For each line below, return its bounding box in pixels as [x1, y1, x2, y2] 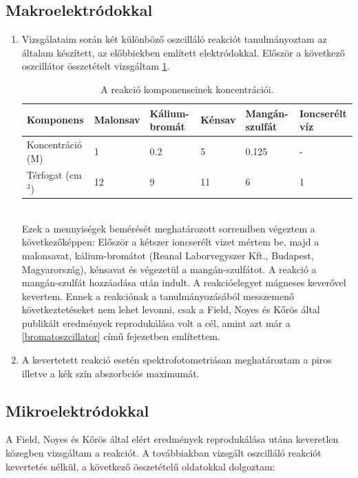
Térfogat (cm [26, 168, 82, 182]
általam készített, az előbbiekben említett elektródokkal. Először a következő [21, 45, 345, 59]
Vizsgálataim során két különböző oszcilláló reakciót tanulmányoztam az [21, 32, 327, 46]
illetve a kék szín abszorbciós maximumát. [21, 366, 200, 380]
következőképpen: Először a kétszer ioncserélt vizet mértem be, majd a [21, 235, 319, 249]
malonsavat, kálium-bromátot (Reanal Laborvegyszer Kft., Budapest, [21, 248, 314, 262]
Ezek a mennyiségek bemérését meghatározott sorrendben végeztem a [21, 221, 315, 235]
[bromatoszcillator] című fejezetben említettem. [21, 329, 220, 343]
